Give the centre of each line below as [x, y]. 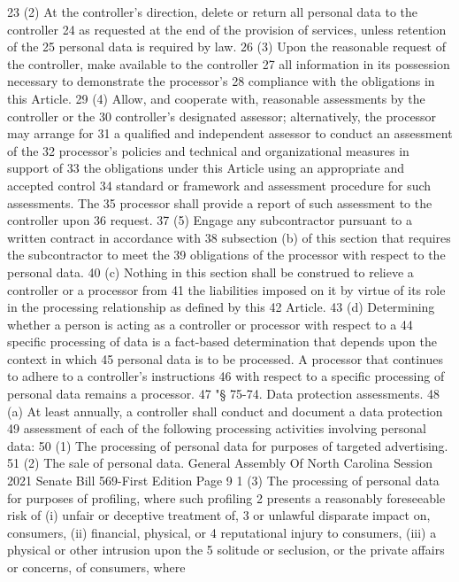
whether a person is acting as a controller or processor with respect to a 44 [210, 324]
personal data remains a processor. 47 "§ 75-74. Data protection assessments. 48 [224, 394]
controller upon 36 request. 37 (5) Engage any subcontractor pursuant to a [210, 220]
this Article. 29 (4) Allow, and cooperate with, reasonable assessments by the [216, 98]
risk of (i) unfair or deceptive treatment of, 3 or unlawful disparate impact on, [219, 515]
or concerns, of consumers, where [96, 567]
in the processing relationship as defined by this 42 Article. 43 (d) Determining [221, 307]
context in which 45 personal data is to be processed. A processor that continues [225, 358]
